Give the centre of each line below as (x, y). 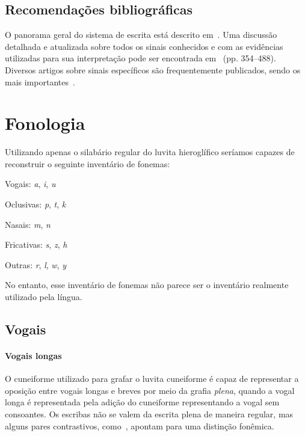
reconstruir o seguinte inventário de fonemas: (88, 163)
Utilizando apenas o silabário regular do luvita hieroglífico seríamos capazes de (150, 152)
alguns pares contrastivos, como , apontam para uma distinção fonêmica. (140, 425)
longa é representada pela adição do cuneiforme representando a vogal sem (142, 402)
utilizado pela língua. (44, 297)
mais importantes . (40, 81)
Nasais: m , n (28, 224)
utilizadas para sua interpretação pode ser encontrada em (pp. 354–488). (140, 58)
